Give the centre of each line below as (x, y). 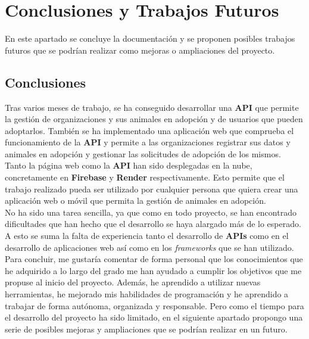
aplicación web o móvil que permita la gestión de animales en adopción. (135, 200)
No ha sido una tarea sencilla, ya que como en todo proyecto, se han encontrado (151, 212)
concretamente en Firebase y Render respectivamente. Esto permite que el (145, 177)
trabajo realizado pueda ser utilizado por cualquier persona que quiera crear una (152, 189)
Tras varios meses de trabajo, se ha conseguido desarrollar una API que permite (152, 107)
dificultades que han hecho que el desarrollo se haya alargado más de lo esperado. (153, 224)
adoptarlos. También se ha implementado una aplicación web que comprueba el (149, 130)
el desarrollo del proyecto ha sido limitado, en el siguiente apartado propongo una (154, 317)
